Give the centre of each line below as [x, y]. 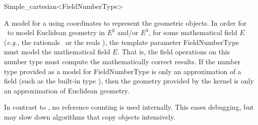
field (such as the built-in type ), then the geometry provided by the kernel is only [129, 81]
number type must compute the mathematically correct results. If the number [122, 61]
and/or [128, 32]
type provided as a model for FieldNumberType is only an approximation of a [123, 71]
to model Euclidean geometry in [56, 32]
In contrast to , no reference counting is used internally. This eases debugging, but [129, 107]
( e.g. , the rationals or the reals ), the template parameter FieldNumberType [122, 42]
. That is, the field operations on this [174, 52]
